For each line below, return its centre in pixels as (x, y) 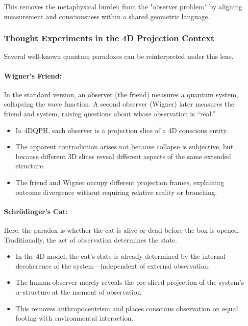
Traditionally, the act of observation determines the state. (91, 239)
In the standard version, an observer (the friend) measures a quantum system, (121, 94)
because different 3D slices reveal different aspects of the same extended (123, 156)
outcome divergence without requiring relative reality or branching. (116, 192)
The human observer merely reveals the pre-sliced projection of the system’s (130, 282)
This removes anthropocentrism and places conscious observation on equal (127, 308)
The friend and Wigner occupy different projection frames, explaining (120, 182)
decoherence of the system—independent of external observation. (113, 265)
